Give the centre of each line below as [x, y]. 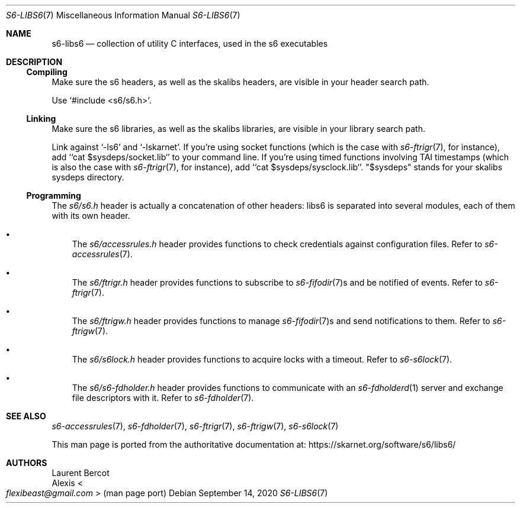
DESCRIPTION [34, 62]
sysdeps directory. [88, 177]
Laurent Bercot [81, 473]
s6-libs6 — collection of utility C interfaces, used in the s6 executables [190, 43]
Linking [41, 119]
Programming [54, 195]
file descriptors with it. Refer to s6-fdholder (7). [163, 398]
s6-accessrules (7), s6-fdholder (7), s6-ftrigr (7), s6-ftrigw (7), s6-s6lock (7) [195, 426]
